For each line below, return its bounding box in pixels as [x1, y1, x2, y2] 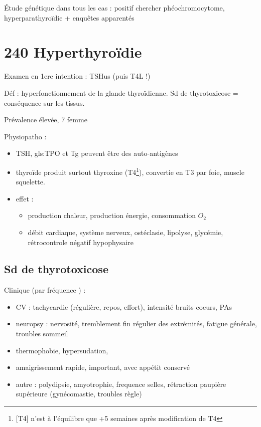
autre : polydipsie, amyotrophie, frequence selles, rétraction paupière [16, 378, 226, 389]
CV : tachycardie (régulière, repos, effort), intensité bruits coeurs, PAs [16, 301, 232, 312]
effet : [16, 193, 34, 203]
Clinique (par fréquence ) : [4, 285, 86, 295]
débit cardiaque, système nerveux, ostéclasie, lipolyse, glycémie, [28, 227, 223, 237]
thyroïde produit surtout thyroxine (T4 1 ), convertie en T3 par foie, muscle [16, 165, 244, 177]
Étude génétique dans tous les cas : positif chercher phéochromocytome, [4, 3, 225, 13]
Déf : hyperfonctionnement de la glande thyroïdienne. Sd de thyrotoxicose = [4, 87, 238, 98]
